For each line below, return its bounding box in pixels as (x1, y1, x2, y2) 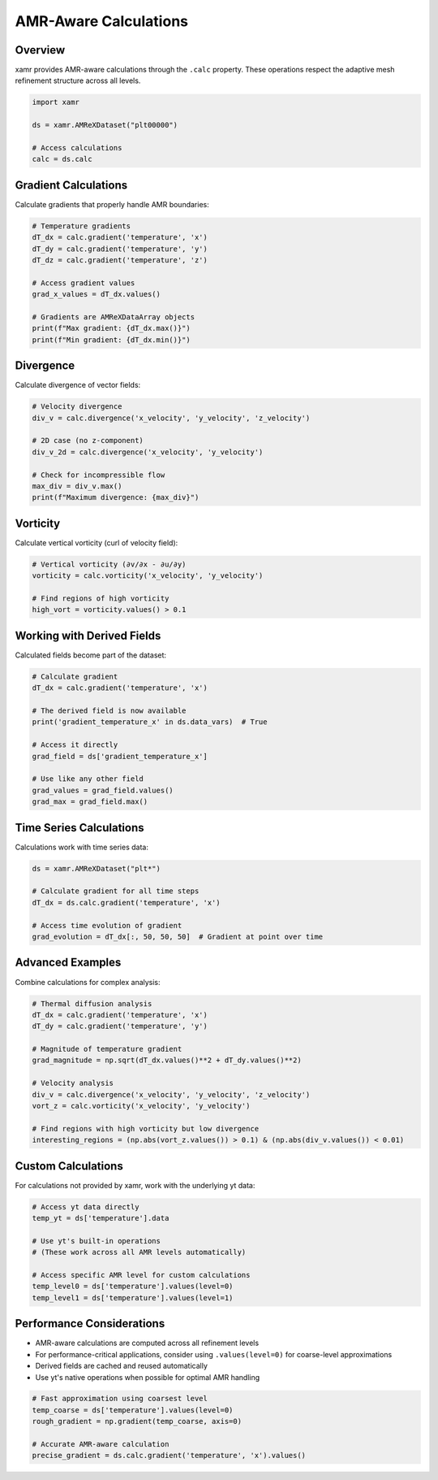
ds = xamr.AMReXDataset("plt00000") (32, 120, 178, 130)
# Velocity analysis (32, 1079, 114, 1088)
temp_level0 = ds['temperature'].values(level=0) (32, 1282, 234, 1291)
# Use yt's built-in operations (32, 1236, 161, 1245)
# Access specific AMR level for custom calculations (32, 1270, 251, 1280)
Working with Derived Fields (15, 628, 161, 642)
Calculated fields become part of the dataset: (15, 650, 166, 660)
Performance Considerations (15, 1317, 165, 1330)
